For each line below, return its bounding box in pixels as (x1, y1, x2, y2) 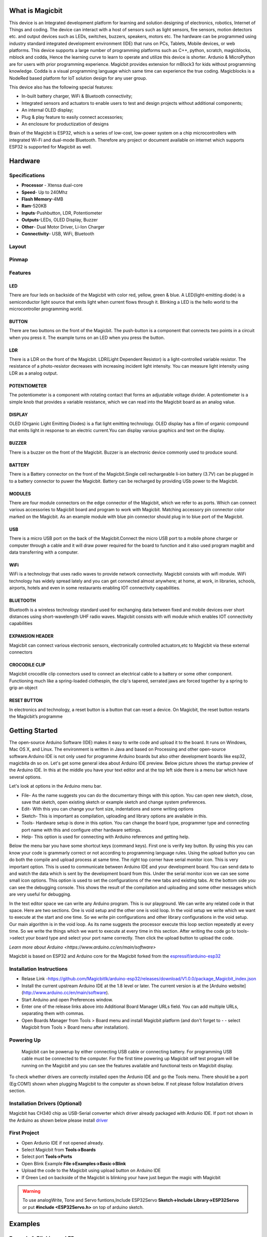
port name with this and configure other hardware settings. (21, 827, 142, 833)
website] (228, 983, 246, 989)
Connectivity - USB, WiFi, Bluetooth (21, 231, 94, 237)
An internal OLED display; (21, 107, 74, 113)
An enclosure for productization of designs (21, 121, 109, 127)
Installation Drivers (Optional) (9, 1100, 82, 1107)
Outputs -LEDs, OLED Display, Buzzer (21, 217, 98, 223)
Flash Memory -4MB (21, 196, 64, 202)
